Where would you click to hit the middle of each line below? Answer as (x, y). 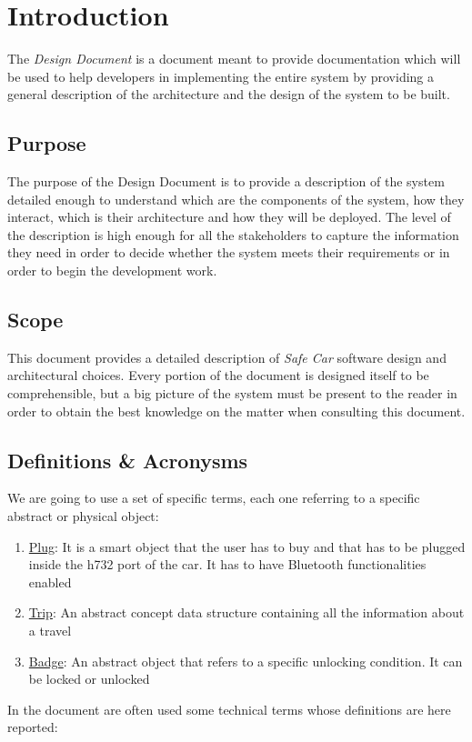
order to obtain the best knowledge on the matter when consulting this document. (236, 411)
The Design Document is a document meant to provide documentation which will (234, 59)
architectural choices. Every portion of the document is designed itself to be (218, 375)
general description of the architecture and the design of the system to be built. (229, 94)
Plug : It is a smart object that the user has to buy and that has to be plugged (247, 546)
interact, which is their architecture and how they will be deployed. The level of (229, 217)
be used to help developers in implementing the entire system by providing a (221, 76)
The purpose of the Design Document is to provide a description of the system (226, 181)
